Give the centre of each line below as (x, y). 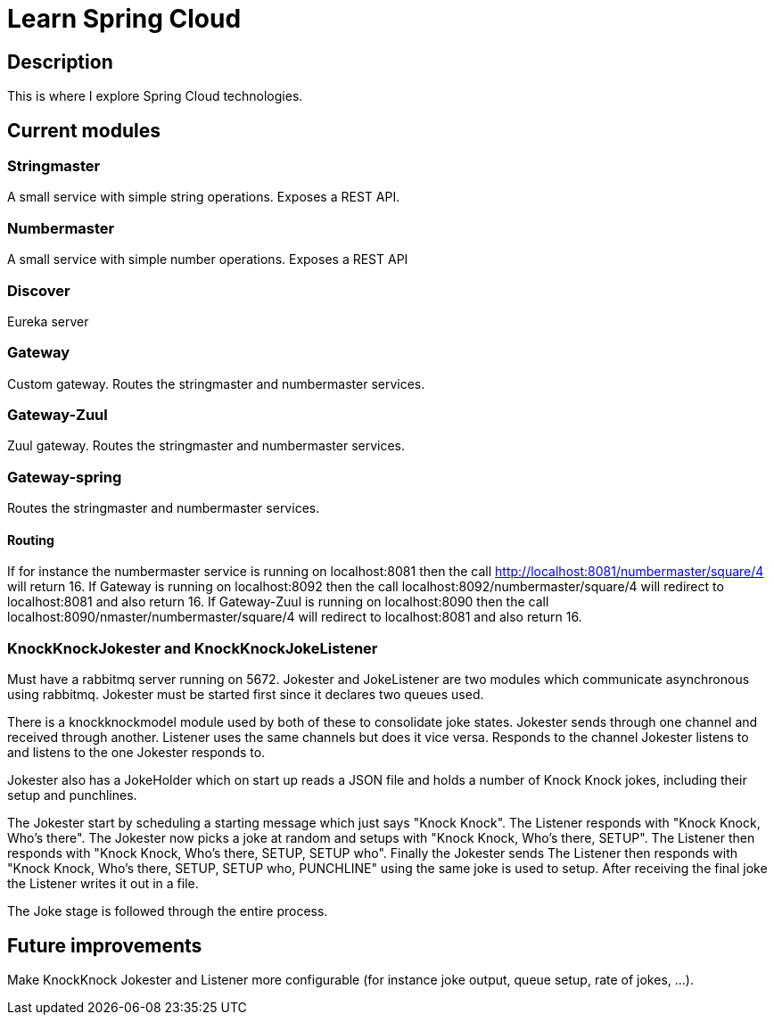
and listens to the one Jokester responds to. (136, 753)
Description (60, 62)
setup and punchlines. (72, 795)
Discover (39, 290)
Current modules (84, 130)
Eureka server (48, 321)
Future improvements (105, 945)
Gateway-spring (65, 477)
